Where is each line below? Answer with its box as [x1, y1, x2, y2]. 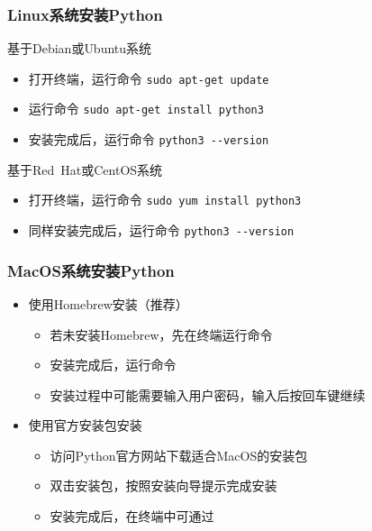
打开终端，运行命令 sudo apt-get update [28, 69, 269, 87]
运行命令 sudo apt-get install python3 [28, 99, 264, 118]
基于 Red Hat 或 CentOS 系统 [7, 160, 163, 179]
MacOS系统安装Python [7, 259, 175, 281]
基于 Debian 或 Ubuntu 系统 [7, 39, 152, 58]
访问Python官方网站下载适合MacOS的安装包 [50, 445, 308, 464]
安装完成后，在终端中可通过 [50, 507, 214, 526]
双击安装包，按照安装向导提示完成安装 [50, 476, 277, 495]
